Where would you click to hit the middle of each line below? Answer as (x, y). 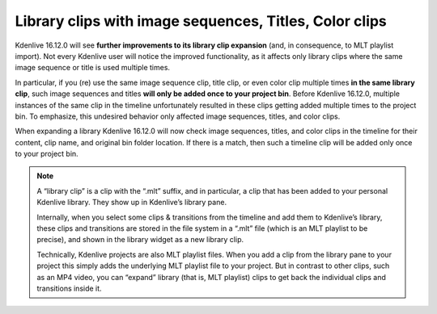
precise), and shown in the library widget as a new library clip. (140, 240)
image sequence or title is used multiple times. (92, 68)
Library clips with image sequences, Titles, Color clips (201, 21)
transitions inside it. (69, 288)
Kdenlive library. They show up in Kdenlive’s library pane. (132, 203)
